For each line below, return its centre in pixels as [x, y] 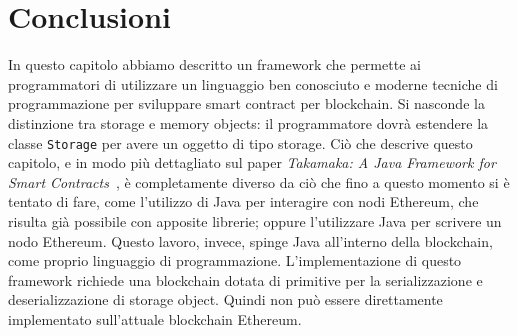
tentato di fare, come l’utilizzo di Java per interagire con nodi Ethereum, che [243, 201]
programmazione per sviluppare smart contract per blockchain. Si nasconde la [246, 103]
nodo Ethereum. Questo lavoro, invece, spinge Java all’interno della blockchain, [250, 240]
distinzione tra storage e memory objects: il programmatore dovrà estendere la [248, 122]
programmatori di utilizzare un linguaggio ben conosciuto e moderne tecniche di [253, 83]
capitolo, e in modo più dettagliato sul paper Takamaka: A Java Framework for [252, 162]
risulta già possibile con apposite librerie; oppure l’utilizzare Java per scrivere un [255, 220]
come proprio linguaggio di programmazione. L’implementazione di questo [235, 260]
